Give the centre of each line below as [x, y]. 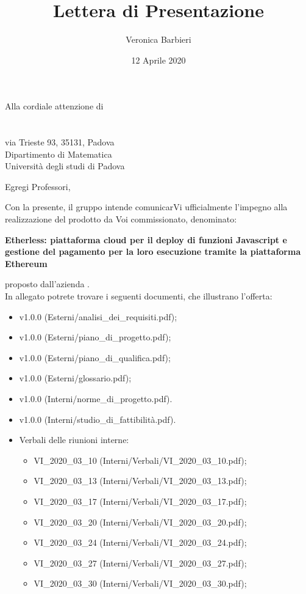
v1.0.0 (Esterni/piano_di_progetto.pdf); [95, 337]
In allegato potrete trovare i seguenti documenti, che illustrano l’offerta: [139, 296]
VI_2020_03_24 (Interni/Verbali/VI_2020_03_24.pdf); [140, 542]
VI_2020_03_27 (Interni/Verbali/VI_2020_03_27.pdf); [140, 563]
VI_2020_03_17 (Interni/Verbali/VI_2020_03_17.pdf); [140, 501]
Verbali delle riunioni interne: [74, 440]
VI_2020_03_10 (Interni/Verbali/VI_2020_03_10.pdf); [140, 460]
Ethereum [26, 263]
